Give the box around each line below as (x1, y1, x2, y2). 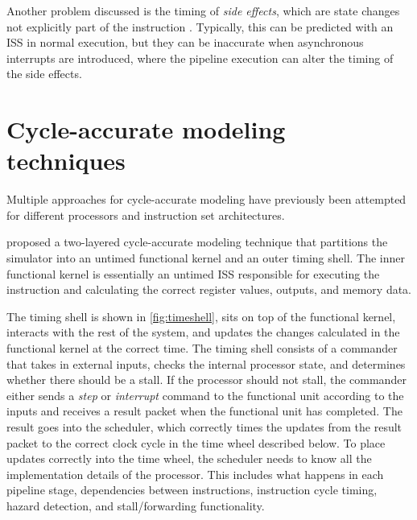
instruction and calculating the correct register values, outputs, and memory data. (6, 281, 412, 298)
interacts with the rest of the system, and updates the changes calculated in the (6, 324, 400, 340)
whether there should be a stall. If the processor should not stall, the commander (6, 371, 407, 388)
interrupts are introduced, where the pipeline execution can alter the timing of (6, 49, 394, 66)
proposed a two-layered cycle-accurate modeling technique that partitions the (6, 233, 388, 250)
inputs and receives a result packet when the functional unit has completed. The (6, 402, 403, 419)
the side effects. (6, 65, 82, 82)
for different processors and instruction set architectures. (6, 206, 285, 223)
